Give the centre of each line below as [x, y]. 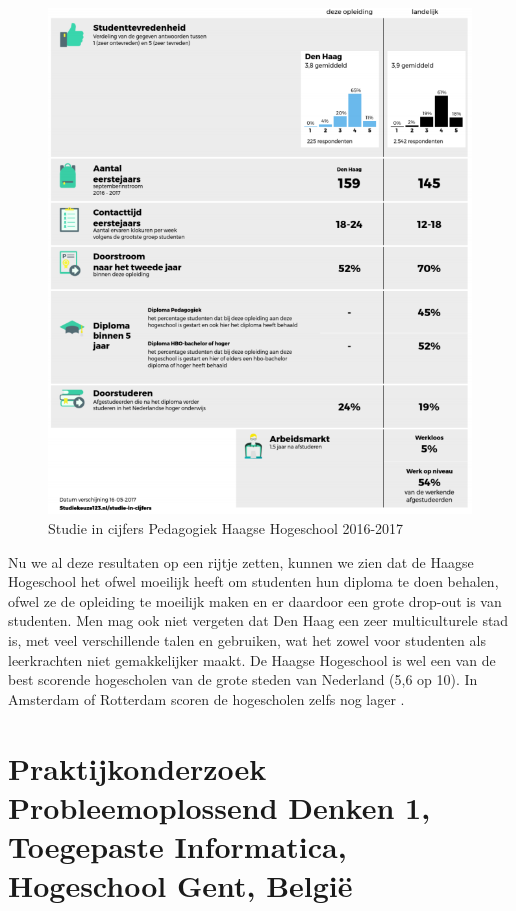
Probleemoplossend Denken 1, [219, 806]
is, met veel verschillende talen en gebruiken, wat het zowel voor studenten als [247, 640]
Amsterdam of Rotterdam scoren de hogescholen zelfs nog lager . [206, 698]
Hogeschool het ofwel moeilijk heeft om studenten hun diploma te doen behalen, [253, 581]
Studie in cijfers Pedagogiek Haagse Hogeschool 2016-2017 [226, 528]
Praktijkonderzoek [137, 767]
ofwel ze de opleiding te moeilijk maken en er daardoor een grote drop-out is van [255, 600]
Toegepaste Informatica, [177, 845]
